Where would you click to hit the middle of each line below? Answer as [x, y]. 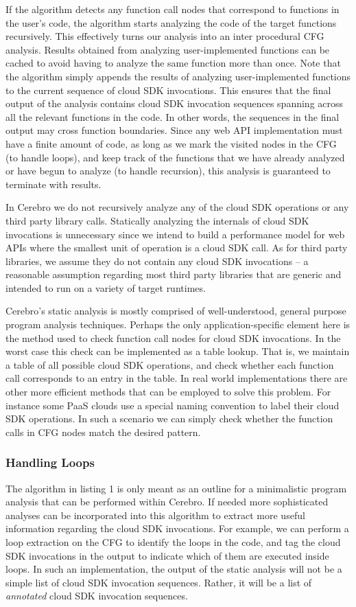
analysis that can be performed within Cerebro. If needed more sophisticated [167, 502]
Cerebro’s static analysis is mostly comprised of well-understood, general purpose [176, 311]
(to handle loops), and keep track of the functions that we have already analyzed [175, 157]
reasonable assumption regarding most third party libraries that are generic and [174, 274]
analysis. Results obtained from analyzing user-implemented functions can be [168, 49]
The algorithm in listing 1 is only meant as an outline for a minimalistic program [176, 488]
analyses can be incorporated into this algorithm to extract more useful [155, 515]
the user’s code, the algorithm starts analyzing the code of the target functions [171, 22]
